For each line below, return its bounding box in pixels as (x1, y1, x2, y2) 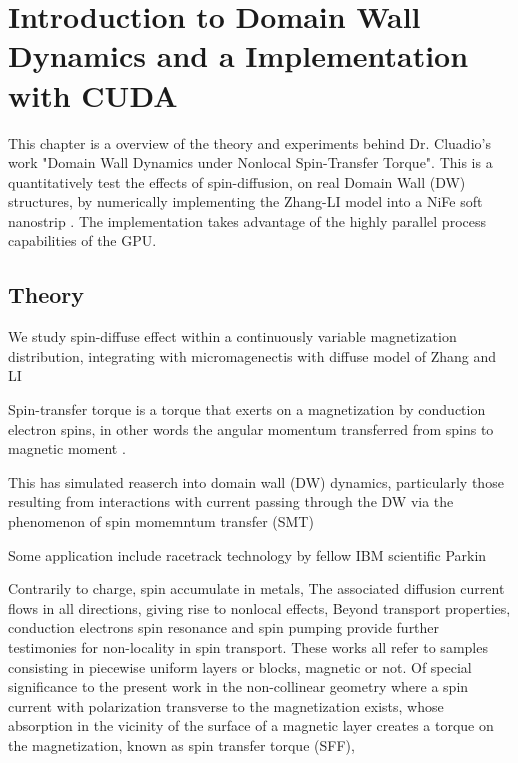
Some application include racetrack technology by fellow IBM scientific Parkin (8, 544, 487, 565)
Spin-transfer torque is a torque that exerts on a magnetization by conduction (8, 399, 486, 420)
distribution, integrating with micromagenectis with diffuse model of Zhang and (8, 345, 497, 366)
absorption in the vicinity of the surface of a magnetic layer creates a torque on (8, 715, 494, 736)
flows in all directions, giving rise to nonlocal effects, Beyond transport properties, (8, 597, 511, 618)
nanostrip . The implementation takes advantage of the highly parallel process (8, 210, 486, 231)
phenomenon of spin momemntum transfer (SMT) (8, 511, 314, 532)
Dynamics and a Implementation (8, 35, 469, 76)
